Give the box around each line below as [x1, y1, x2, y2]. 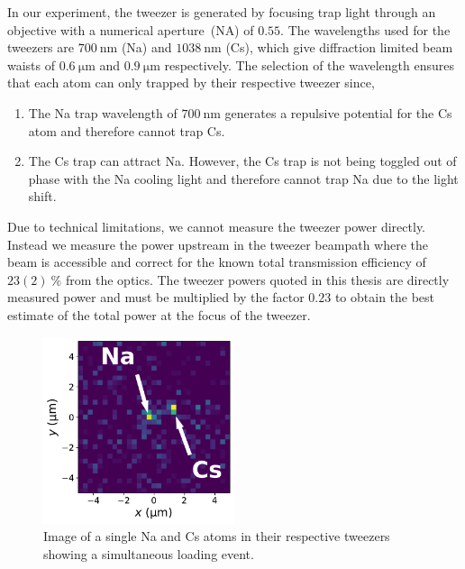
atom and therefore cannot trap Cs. [28, 121, 225, 140]
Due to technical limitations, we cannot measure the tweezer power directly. [7, 216, 426, 235]
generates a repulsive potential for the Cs [224, 103, 452, 122]
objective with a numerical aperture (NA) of [7, 20, 254, 39]
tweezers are [7, 38, 75, 57]
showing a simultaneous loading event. [43, 544, 254, 563]
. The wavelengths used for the [280, 20, 451, 39]
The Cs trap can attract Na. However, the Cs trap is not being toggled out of [28, 151, 457, 170]
